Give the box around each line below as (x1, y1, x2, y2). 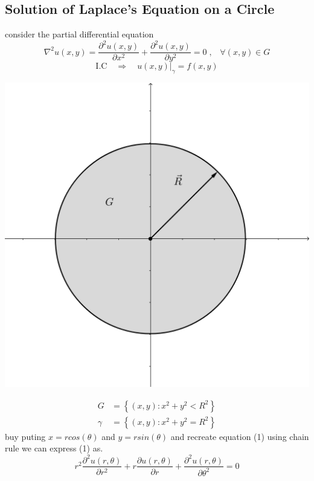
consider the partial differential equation (5, 28, 154, 40)
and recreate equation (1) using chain (170, 430, 309, 442)
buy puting (5, 430, 46, 442)
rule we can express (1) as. (5, 442, 103, 454)
